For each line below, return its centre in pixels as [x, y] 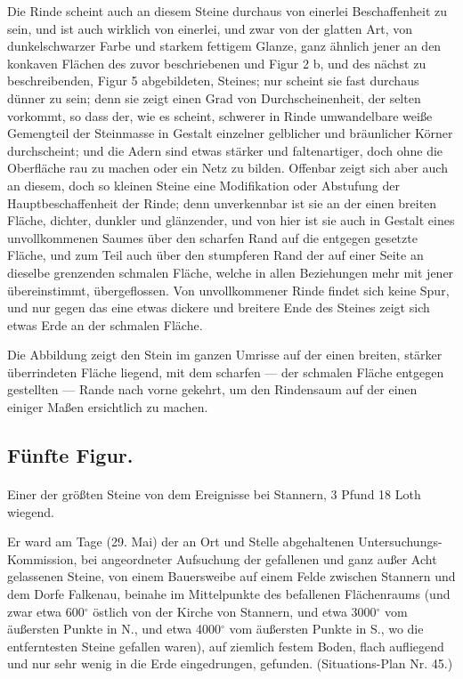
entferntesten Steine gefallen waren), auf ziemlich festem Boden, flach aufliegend [226, 646]
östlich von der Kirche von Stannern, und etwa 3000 [235, 611]
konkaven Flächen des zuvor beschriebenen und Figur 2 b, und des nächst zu [217, 63]
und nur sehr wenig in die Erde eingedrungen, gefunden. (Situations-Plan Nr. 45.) [230, 663]
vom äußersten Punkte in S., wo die [326, 629]
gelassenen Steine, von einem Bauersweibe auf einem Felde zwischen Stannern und [231, 576]
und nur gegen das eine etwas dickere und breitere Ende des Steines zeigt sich [219, 307]
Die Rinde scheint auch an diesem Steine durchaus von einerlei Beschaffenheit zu [227, 11]
